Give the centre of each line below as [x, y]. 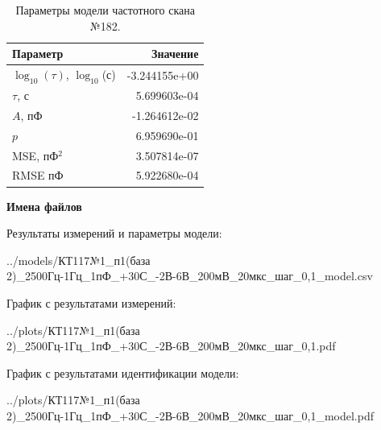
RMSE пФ [38, 175]
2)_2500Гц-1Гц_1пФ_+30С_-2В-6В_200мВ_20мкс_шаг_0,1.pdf [171, 346]
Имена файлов [44, 206]
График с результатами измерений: [91, 302]
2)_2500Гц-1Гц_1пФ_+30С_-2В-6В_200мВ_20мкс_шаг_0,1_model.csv [190, 276]
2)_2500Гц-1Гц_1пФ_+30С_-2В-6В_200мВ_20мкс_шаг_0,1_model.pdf [190, 415]
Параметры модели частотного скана [105, 10]
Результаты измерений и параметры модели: [114, 233]
